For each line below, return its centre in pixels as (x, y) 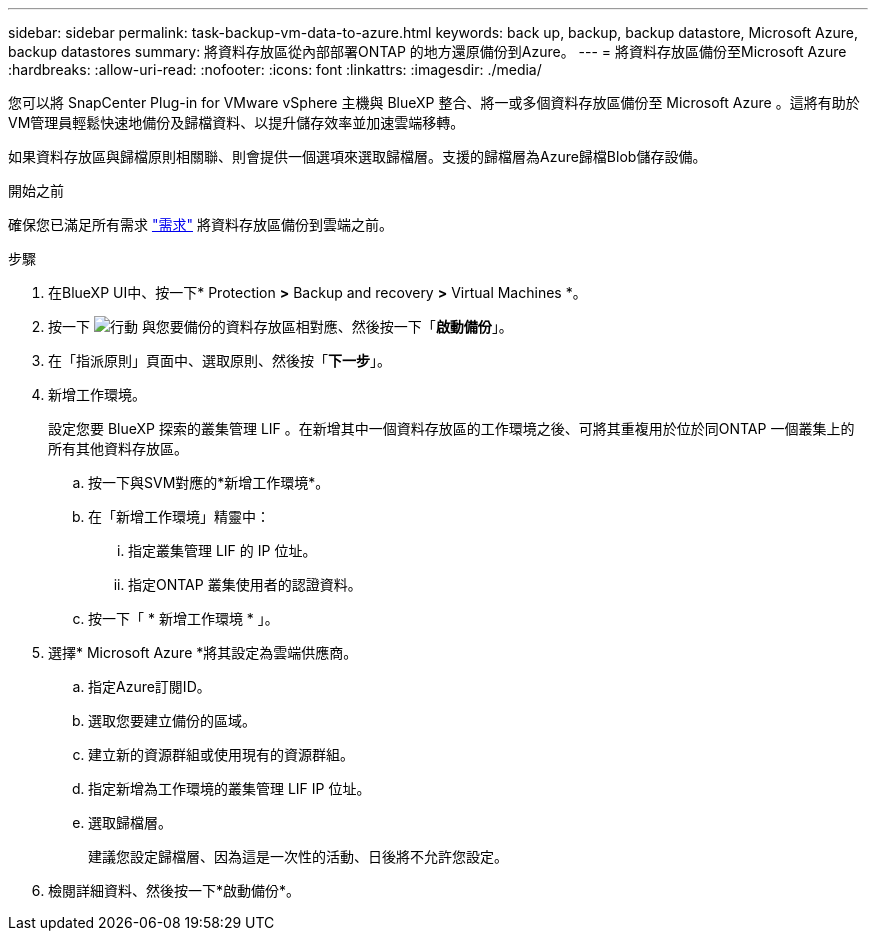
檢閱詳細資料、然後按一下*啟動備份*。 (174, 890)
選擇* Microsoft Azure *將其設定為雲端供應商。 (203, 652)
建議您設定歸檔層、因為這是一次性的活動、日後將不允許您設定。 (298, 856)
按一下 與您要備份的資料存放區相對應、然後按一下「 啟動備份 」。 (280, 326)
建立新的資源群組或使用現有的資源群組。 (221, 754)
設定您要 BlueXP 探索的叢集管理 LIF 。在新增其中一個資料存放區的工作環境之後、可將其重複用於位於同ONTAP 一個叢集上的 (451, 428)
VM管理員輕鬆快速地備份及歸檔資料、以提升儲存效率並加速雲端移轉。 (236, 122)
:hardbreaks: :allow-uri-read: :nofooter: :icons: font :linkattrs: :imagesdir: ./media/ (275, 69)
